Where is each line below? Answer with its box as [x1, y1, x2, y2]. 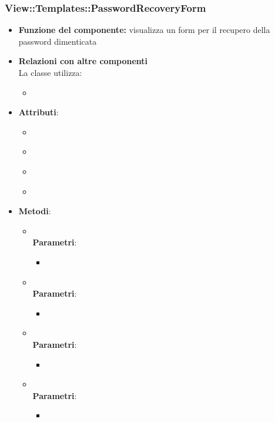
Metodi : [18, 205, 51, 217]
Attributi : [18, 106, 59, 118]
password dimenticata [18, 35, 97, 47]
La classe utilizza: [18, 67, 82, 78]
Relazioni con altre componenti [18, 55, 148, 67]
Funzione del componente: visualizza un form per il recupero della [18, 24, 270, 36]
